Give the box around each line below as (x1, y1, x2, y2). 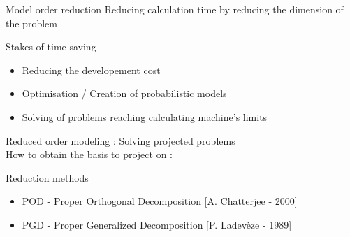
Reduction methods (6, 170, 89, 185)
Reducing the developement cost (22, 62, 161, 77)
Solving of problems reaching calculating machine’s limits (22, 109, 268, 124)
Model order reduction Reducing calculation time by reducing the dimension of (6, 2, 344, 16)
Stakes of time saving (6, 39, 96, 54)
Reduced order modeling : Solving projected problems (6, 133, 235, 148)
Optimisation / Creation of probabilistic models (22, 86, 227, 101)
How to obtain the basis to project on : (6, 147, 173, 161)
